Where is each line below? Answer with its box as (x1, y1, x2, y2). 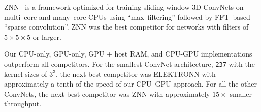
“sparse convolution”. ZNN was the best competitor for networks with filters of (4, 21, 249, 32)
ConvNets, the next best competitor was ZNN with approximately (4, 88, 210, 99)
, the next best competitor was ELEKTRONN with (55, 68, 216, 79)
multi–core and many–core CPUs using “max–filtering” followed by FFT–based (4, 11, 250, 22)
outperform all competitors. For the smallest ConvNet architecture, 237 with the (4, 58, 255, 69)
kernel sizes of (4, 68, 47, 79)
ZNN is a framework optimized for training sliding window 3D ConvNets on (4, 2, 244, 12)
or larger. (32, 31, 61, 42)
